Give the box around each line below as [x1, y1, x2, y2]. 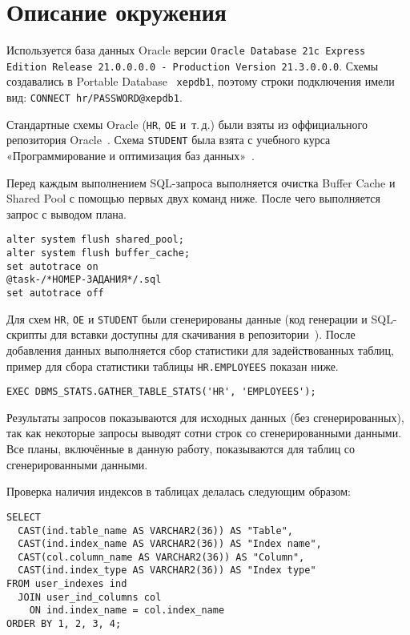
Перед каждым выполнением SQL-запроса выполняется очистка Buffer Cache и [6, 174, 396, 191]
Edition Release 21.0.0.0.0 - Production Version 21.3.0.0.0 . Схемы [6, 57, 379, 74]
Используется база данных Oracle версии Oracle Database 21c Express [6, 42, 366, 58]
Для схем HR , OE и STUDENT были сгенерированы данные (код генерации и [6, 310, 368, 327]
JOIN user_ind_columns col [18, 591, 162, 603]
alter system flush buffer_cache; [6, 247, 191, 259]
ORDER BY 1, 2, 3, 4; [6, 618, 122, 630]
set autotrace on [6, 260, 98, 272]
